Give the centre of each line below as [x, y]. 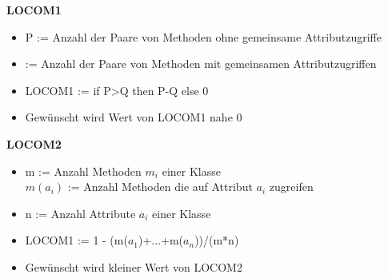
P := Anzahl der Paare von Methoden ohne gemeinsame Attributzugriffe [203, 36]
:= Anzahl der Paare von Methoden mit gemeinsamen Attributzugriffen [201, 64]
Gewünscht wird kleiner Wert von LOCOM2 [134, 266]
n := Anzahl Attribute [80, 213]
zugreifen [291, 187]
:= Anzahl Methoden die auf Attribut [160, 187]
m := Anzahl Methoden [83, 171]
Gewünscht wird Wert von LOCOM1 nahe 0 [134, 117]
